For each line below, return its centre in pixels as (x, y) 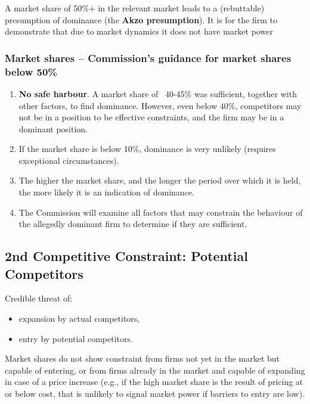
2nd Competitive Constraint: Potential (126, 256)
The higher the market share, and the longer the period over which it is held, (160, 180)
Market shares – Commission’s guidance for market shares (148, 58)
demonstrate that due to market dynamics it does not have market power (139, 31)
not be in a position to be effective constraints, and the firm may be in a (151, 117)
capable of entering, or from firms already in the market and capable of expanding (155, 370)
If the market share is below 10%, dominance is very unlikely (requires (147, 149)
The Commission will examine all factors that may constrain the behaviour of (161, 212)
